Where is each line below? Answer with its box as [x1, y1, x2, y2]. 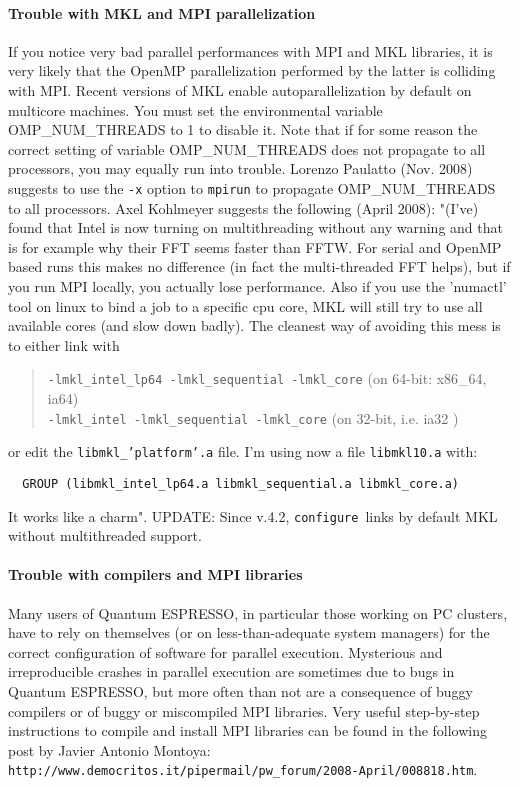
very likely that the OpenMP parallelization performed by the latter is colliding [8, 60, 496, 81]
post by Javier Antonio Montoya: [8, 739, 211, 760]
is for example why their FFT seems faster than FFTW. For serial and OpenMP [8, 236, 502, 257]
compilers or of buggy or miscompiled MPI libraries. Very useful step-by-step [8, 700, 480, 721]
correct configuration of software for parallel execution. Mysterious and [8, 641, 443, 662]
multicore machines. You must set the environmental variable [8, 99, 383, 120]
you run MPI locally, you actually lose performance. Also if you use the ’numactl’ [8, 275, 507, 296]
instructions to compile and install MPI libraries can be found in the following [8, 720, 488, 741]
